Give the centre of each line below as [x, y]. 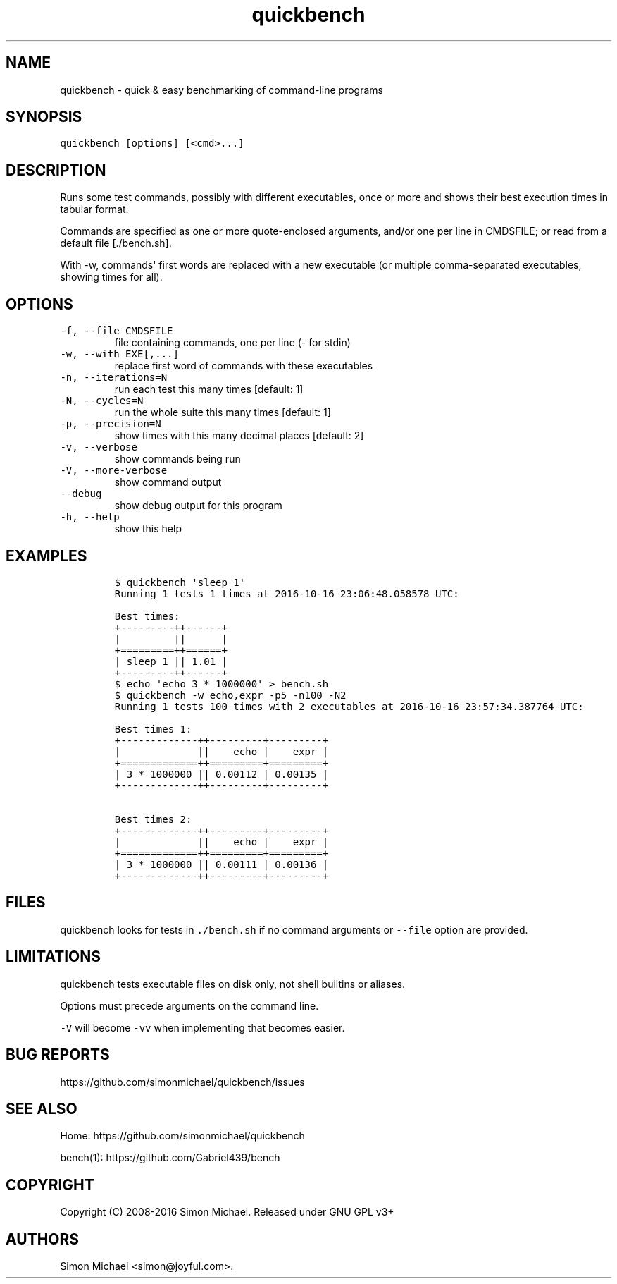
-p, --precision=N [111, 424]
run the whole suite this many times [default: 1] [223, 412]
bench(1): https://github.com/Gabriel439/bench [170, 1158]
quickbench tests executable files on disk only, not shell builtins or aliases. [233, 984]
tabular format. [94, 209]
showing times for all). [111, 277]
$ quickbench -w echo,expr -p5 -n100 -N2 [230, 695]
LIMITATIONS [54, 957]
